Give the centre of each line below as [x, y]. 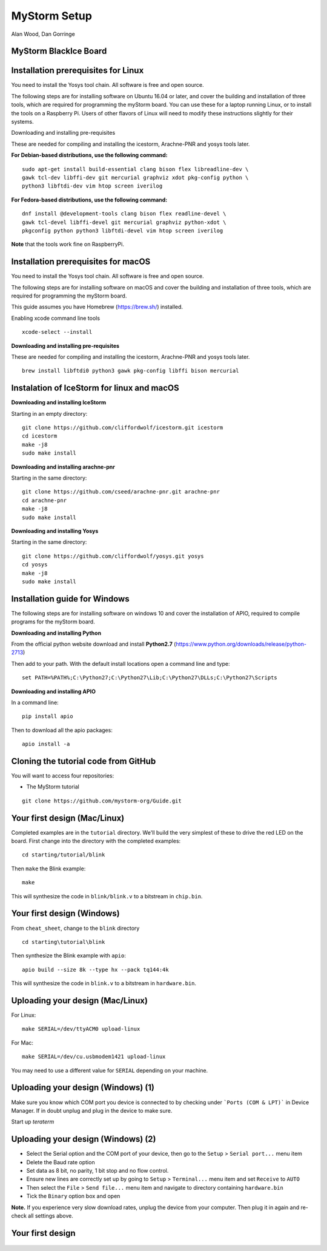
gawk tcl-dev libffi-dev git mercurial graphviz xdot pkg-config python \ [135, 177]
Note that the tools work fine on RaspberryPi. [68, 244]
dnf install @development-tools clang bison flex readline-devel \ [124, 214]
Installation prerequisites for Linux [78, 71]
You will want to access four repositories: [63, 776]
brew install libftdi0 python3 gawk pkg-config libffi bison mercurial [130, 371]
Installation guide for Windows [70, 599]
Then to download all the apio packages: [62, 730]
